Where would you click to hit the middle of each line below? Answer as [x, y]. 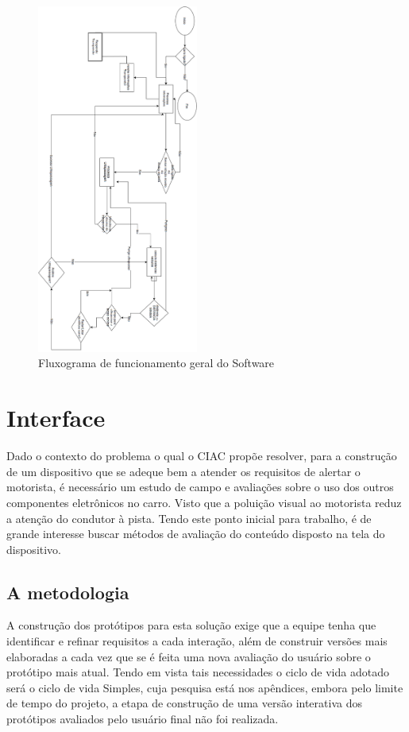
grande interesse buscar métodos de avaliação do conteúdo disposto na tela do [196, 534]
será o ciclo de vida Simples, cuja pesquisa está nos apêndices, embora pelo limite [205, 687]
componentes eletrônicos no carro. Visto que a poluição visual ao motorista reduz [204, 502]
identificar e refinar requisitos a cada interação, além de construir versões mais [197, 641]
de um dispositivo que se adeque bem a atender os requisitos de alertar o [183, 471]
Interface [56, 418]
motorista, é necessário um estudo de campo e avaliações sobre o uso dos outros [200, 487]
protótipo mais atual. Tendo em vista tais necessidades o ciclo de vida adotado [198, 672]
